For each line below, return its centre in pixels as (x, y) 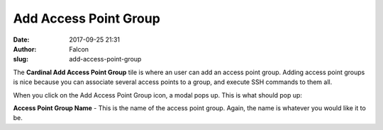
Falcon (79, 49)
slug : (21, 59)
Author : (25, 49)
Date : (21, 40)
